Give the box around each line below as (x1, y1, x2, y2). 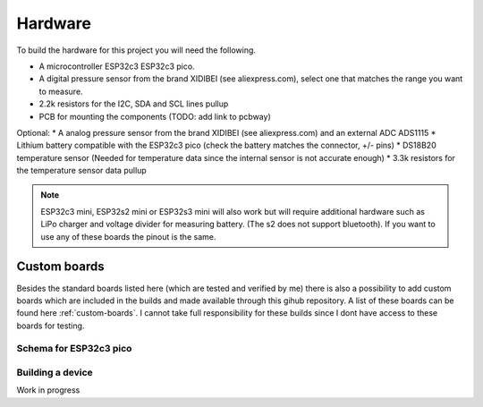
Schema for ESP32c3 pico (16, 343, 132, 355)
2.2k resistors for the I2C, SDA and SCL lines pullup (38, 98, 229, 109)
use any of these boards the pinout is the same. (40, 231, 216, 242)
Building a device (16, 367, 93, 379)
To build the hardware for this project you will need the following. (16, 45, 257, 55)
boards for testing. (16, 320, 85, 331)
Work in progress (16, 385, 80, 395)
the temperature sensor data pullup (16, 165, 147, 176)
